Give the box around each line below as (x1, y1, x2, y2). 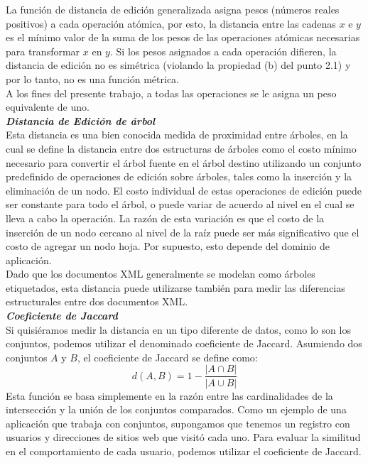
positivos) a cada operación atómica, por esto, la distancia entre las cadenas (6, 16, 336, 31)
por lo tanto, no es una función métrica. (6, 71, 180, 86)
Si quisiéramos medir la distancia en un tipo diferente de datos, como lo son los (6, 322, 351, 337)
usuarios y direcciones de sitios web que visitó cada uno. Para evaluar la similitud (6, 430, 361, 445)
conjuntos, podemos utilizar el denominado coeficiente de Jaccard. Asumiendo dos (6, 336, 362, 351)
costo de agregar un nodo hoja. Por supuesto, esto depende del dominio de (6, 239, 330, 254)
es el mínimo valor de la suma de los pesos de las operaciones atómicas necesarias (6, 30, 360, 45)
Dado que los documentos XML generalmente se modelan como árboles (6, 266, 315, 281)
